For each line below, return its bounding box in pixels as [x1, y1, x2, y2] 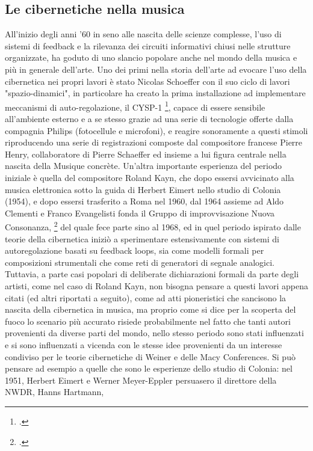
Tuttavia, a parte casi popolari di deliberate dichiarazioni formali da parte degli [5, 268, 299, 280]
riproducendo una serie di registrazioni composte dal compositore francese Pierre [5, 136, 303, 149]
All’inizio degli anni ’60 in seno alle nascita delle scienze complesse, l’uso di [5, 28, 282, 40]
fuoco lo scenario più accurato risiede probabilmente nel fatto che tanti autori [5, 314, 291, 327]
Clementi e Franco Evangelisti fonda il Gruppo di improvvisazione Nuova [5, 206, 275, 219]
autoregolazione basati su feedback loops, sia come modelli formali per [5, 244, 264, 257]
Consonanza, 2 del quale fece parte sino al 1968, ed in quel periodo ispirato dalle [5, 219, 301, 233]
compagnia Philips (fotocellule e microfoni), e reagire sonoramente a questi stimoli [5, 124, 308, 137]
